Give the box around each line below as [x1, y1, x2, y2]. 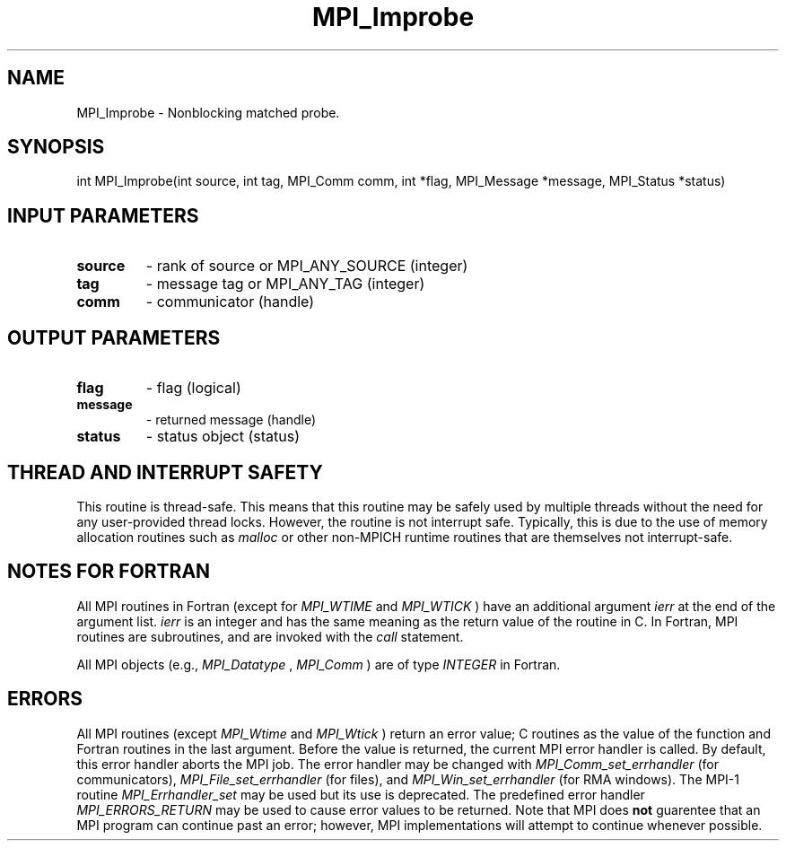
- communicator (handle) [145, 293, 315, 311]
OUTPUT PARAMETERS [7, 326, 221, 349]
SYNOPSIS [7, 136, 105, 159]
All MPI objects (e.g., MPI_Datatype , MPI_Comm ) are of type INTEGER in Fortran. [76, 656, 561, 672]
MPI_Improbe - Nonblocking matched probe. [76, 104, 340, 120]
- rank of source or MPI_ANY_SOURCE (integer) [145, 257, 468, 275]
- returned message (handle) [145, 412, 317, 428]
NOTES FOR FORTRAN [7, 560, 211, 583]
